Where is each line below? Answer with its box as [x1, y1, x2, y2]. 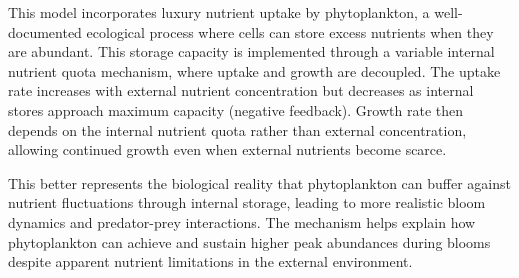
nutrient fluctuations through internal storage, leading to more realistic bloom [8, 192, 486, 213]
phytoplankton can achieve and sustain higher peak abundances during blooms [8, 231, 491, 252]
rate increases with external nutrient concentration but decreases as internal [8, 80, 474, 101]
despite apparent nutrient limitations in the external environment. [8, 251, 413, 272]
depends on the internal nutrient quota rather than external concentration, [8, 119, 467, 140]
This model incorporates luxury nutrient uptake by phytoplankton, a [8, 2, 430, 22]
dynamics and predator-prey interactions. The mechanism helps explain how [8, 211, 476, 232]
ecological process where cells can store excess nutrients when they [86, 21, 494, 42]
